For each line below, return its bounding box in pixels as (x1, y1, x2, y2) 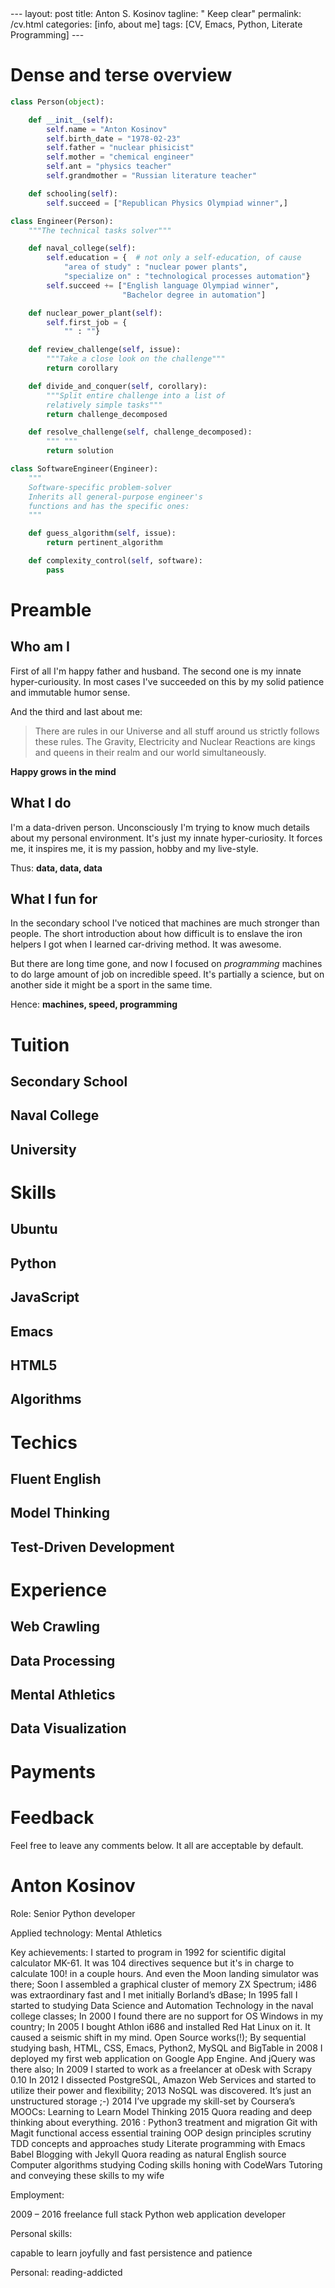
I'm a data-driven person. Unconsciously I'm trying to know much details (10, 821, 310, 833)
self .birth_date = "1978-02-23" (46, 133, 182, 144)
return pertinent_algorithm (46, 538, 163, 548)
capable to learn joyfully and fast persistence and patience (10, 2247, 253, 2259)
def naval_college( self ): (28, 243, 137, 254)
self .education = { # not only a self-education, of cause (46, 253, 302, 263)
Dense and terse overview (10, 64, 233, 87)
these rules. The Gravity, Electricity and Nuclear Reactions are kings (34, 735, 316, 747)
